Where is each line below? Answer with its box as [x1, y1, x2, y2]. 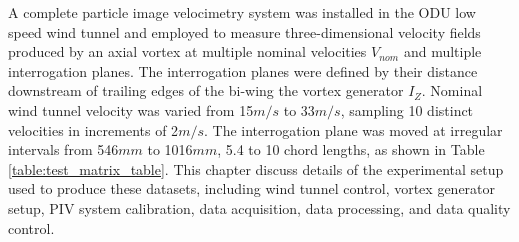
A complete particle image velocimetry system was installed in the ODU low [8, 2, 476, 22]
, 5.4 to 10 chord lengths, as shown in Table [217, 139, 485, 160]
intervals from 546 [8, 139, 119, 160]
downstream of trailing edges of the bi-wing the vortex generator [8, 80, 404, 101]
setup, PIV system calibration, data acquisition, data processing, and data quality [8, 197, 511, 218]
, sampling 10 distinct [340, 99, 474, 120]
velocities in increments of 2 [8, 119, 179, 140]
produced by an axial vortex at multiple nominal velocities [8, 41, 367, 62]
